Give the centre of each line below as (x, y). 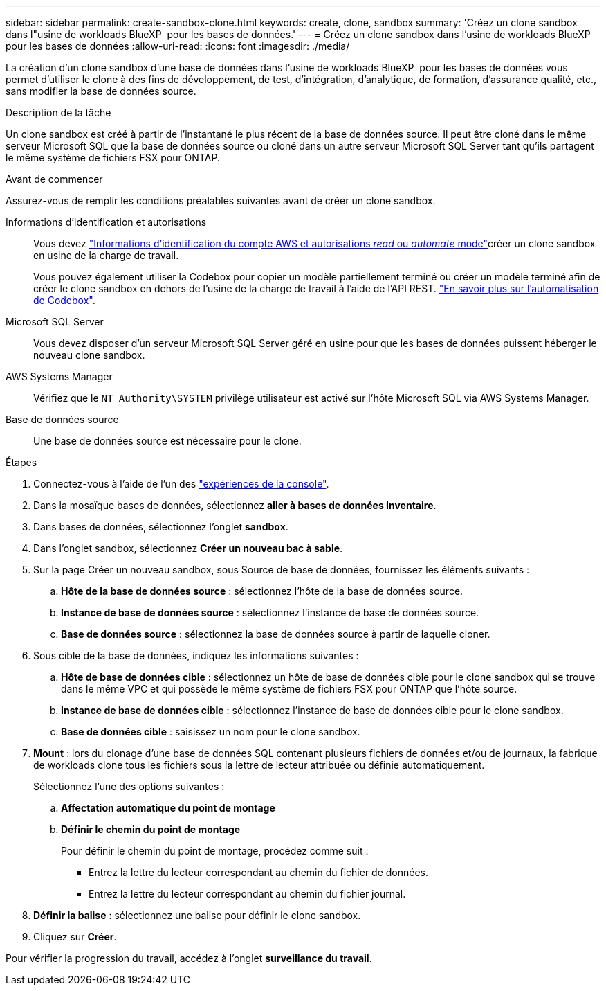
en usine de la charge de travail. (106, 255)
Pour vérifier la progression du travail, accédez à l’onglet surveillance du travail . (189, 958)
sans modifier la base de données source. (101, 91)
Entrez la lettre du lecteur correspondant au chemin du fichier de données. (259, 872)
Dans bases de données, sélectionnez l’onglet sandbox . (161, 527)
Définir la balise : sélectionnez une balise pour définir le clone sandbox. (197, 915)
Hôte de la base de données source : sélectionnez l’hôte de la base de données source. (262, 591)
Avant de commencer (54, 179)
